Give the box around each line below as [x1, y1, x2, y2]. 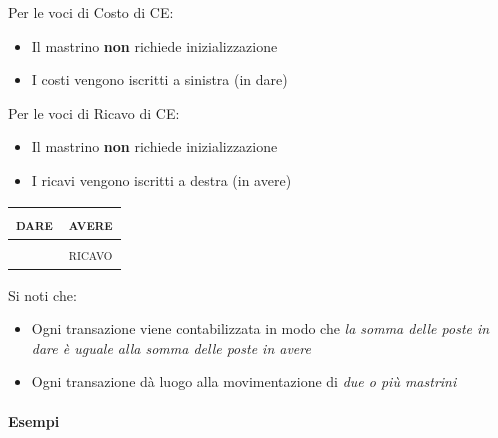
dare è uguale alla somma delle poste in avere [31, 337, 311, 358]
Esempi [8, 410, 60, 431]
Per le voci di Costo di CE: [8, 2, 174, 22]
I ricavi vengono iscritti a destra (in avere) [31, 169, 292, 190]
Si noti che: [8, 284, 77, 305]
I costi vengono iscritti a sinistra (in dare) [31, 69, 288, 90]
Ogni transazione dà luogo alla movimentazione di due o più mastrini [31, 371, 457, 392]
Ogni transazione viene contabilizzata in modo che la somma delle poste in [31, 318, 490, 339]
